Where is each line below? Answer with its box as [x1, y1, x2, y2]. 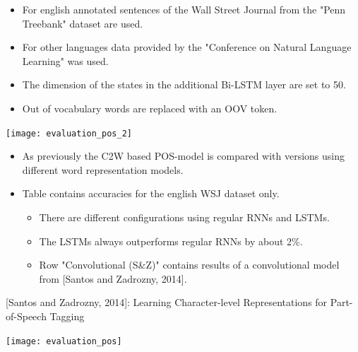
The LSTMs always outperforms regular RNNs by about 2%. [39, 233, 303, 248]
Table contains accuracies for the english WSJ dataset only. [22, 186, 280, 201]
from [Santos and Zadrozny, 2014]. [39, 271, 187, 286]
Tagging [49, 308, 85, 323]
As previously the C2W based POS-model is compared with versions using [22, 148, 345, 163]
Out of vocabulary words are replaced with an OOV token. [22, 100, 278, 115]
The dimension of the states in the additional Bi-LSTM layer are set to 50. [22, 77, 346, 92]
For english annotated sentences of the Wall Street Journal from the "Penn [22, 2, 346, 16]
